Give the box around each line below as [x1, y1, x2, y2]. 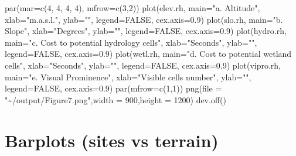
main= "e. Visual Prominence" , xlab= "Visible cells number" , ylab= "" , [5, 70, 251, 83]
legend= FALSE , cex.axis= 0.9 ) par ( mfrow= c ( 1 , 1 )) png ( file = [5, 82, 222, 94]
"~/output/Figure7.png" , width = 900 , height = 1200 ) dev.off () [5, 93, 226, 106]
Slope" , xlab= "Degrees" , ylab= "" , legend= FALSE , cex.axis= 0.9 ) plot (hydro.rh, [5, 25, 287, 37]
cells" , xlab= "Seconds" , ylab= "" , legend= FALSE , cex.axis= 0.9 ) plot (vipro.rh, [5, 59, 281, 71]
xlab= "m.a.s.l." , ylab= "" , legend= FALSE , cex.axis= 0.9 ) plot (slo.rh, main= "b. [5, 13, 283, 25]
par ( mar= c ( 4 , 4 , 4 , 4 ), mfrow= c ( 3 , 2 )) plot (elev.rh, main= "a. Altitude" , [5, 2, 260, 13]
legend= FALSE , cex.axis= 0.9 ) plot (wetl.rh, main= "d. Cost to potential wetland [5, 48, 292, 60]
